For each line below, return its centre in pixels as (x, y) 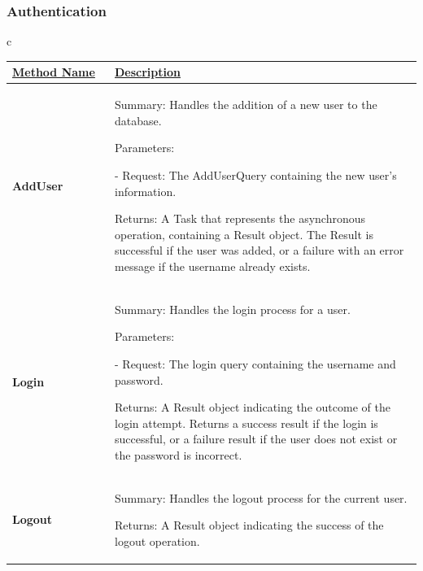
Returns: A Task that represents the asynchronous (240, 218)
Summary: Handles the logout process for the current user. (261, 497)
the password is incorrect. (179, 454)
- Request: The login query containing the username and (255, 363)
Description (148, 72)
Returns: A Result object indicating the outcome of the (253, 407)
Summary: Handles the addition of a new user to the (246, 105)
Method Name (54, 72)
